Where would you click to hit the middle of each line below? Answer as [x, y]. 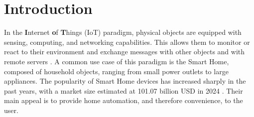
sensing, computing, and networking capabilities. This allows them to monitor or [127, 42]
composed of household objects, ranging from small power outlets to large [116, 71]
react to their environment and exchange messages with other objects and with [125, 52]
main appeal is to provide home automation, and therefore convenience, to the [124, 100]
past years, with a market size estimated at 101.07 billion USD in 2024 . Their [124, 90]
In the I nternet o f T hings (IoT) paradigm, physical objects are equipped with [123, 32]
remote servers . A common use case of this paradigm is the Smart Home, [117, 61]
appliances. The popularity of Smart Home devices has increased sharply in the [125, 81]
